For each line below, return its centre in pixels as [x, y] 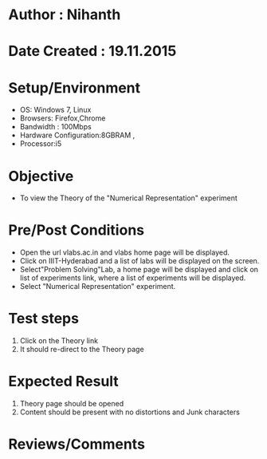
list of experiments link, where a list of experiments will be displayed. [133, 278]
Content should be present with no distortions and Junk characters [130, 412]
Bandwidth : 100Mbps [55, 127]
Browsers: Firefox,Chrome [63, 118]
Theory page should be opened [72, 404]
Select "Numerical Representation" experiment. [98, 287]
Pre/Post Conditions [77, 230]
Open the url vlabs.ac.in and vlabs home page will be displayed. [124, 252]
